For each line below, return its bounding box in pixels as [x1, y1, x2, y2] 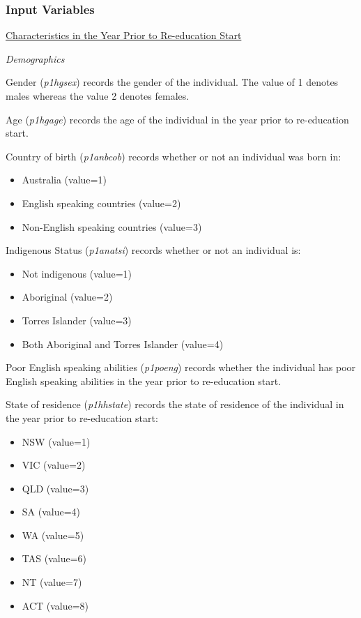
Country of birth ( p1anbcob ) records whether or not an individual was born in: [6, 149, 341, 163]
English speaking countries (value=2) [22, 195, 181, 210]
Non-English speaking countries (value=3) [22, 219, 202, 234]
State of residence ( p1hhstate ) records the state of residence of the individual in [6, 397, 344, 412]
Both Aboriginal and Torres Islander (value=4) [22, 336, 224, 351]
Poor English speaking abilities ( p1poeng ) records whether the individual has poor [6, 360, 356, 375]
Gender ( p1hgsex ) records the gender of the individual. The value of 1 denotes [6, 75, 339, 89]
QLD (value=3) [22, 481, 89, 495]
